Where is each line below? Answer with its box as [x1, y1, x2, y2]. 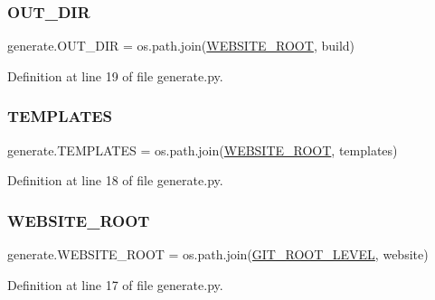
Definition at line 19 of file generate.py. [7, 66, 223, 85]
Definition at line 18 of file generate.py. [7, 171, 223, 190]
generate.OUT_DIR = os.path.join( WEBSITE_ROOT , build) [7, 36, 355, 55]
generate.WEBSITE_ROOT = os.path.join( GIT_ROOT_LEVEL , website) [7, 245, 429, 264]
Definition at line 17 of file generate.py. [7, 275, 223, 294]
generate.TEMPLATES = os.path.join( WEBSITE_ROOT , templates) [7, 140, 398, 159]
